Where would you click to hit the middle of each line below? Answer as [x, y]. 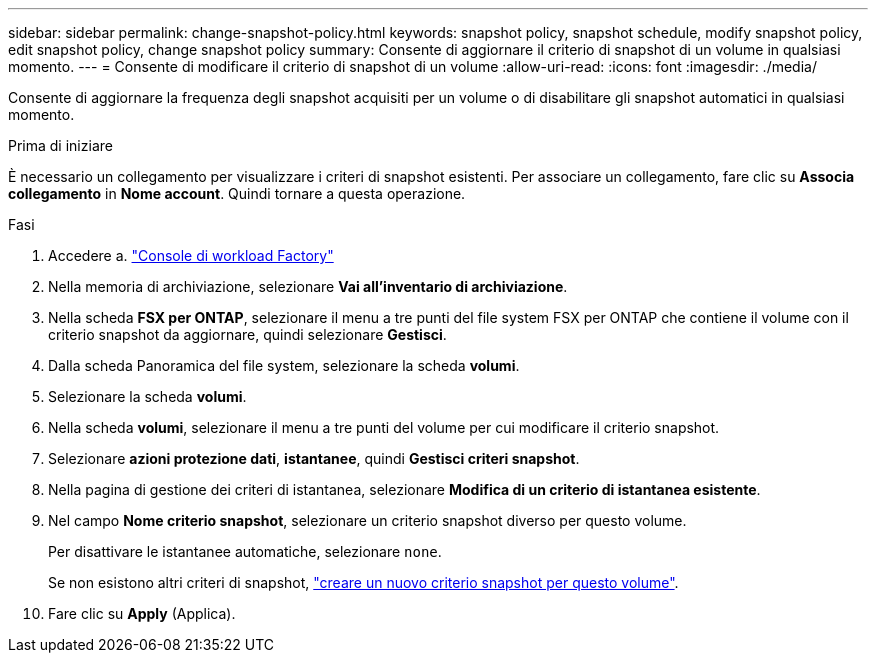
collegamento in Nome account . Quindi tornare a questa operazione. [237, 193]
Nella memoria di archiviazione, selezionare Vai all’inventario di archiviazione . [308, 286]
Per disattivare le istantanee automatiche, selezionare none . [245, 551]
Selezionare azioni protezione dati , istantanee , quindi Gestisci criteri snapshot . [314, 458]
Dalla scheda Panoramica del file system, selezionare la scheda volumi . [284, 365]
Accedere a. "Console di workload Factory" [191, 255]
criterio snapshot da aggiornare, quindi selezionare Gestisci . [247, 334]
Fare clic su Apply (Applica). [142, 613]
